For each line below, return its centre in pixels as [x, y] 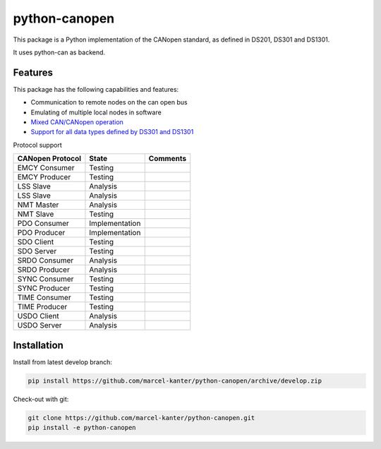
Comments [168, 159]
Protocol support [38, 145]
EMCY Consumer [46, 168]
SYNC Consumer [46, 279]
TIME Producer [42, 307]
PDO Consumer [43, 224]
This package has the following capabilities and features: [96, 89]
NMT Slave [36, 214]
